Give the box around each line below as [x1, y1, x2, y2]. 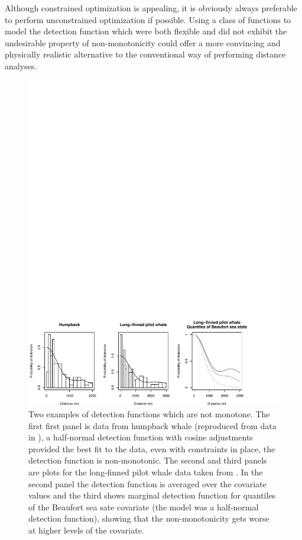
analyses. [5, 59, 37, 72]
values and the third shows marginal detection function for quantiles [28, 489, 276, 501]
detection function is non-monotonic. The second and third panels [28, 454, 267, 466]
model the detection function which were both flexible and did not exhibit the [5, 25, 287, 37]
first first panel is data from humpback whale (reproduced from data [28, 419, 277, 432]
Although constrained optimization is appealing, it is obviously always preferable [5, 2, 297, 14]
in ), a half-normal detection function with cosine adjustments [28, 431, 253, 443]
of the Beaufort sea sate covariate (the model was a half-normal [28, 500, 259, 513]
